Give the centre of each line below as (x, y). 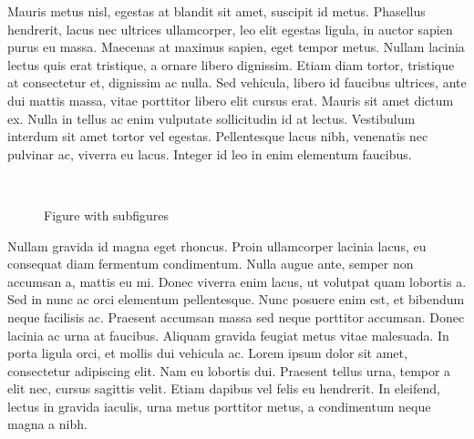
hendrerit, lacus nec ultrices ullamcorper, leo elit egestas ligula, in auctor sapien (230, 29)
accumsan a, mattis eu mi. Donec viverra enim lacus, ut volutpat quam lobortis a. (237, 281)
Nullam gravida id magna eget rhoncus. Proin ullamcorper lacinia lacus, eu (217, 245)
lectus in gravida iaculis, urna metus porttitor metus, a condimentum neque (219, 406)
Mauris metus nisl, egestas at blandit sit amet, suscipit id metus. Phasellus (216, 11)
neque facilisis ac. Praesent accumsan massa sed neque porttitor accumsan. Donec (236, 316)
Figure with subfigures (106, 214)
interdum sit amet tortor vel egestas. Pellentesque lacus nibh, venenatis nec (218, 136)
